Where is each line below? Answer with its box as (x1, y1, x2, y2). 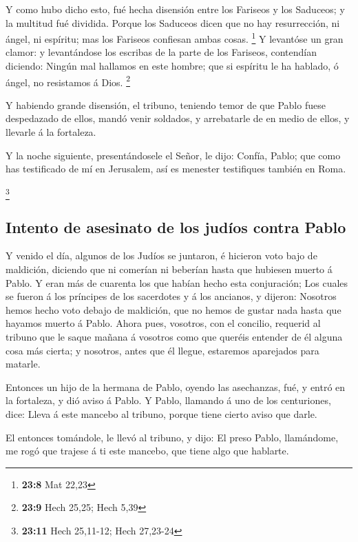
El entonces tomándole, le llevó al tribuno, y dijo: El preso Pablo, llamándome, (6, 430, 339, 444)
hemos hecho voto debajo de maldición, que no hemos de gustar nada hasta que (6, 302, 341, 317)
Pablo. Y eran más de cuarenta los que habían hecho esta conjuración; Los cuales (6, 275, 348, 290)
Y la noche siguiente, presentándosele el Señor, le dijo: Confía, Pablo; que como (6, 148, 341, 162)
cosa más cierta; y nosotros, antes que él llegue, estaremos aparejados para (6, 343, 319, 357)
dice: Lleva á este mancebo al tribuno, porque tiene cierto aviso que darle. (6, 406, 317, 421)
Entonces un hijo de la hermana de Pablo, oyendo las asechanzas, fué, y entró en (6, 379, 346, 394)
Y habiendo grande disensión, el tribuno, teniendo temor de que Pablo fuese (6, 97, 326, 112)
